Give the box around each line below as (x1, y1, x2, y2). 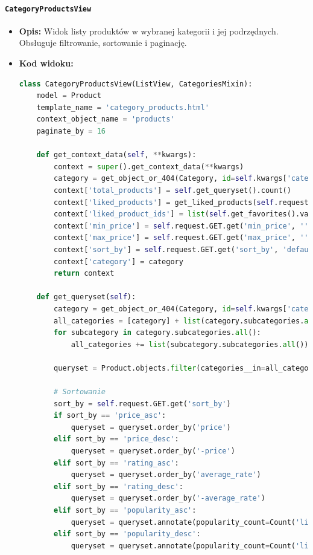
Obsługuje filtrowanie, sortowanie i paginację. (19, 36, 187, 49)
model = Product (36, 91, 101, 100)
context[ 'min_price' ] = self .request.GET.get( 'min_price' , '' (54, 221, 309, 230)
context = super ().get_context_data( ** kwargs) (54, 162, 244, 171)
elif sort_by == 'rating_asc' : (54, 458, 179, 467)
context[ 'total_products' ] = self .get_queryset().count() (54, 186, 291, 195)
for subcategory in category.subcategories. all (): (54, 328, 261, 337)
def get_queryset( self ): (36, 293, 136, 302)
